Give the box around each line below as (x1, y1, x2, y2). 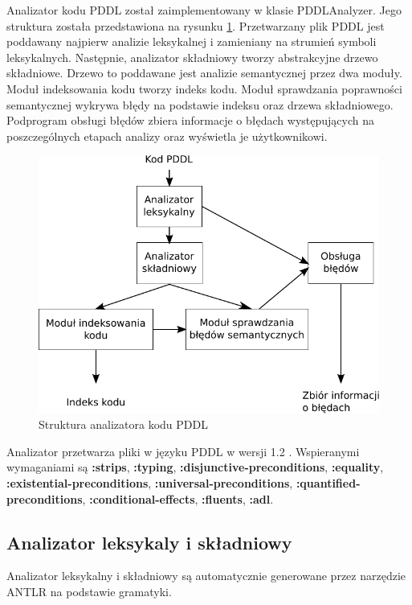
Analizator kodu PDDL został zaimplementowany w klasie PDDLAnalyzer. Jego (6, 2, 402, 18)
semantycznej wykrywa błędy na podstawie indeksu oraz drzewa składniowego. (6, 96, 394, 113)
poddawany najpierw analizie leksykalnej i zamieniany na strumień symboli (6, 33, 377, 50)
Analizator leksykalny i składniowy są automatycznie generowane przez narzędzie (6, 567, 406, 584)
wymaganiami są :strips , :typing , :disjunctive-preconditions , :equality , (6, 459, 384, 475)
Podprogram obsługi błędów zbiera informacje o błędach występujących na (6, 112, 374, 129)
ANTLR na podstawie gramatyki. (6, 582, 172, 599)
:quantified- (296, 475, 361, 491)
